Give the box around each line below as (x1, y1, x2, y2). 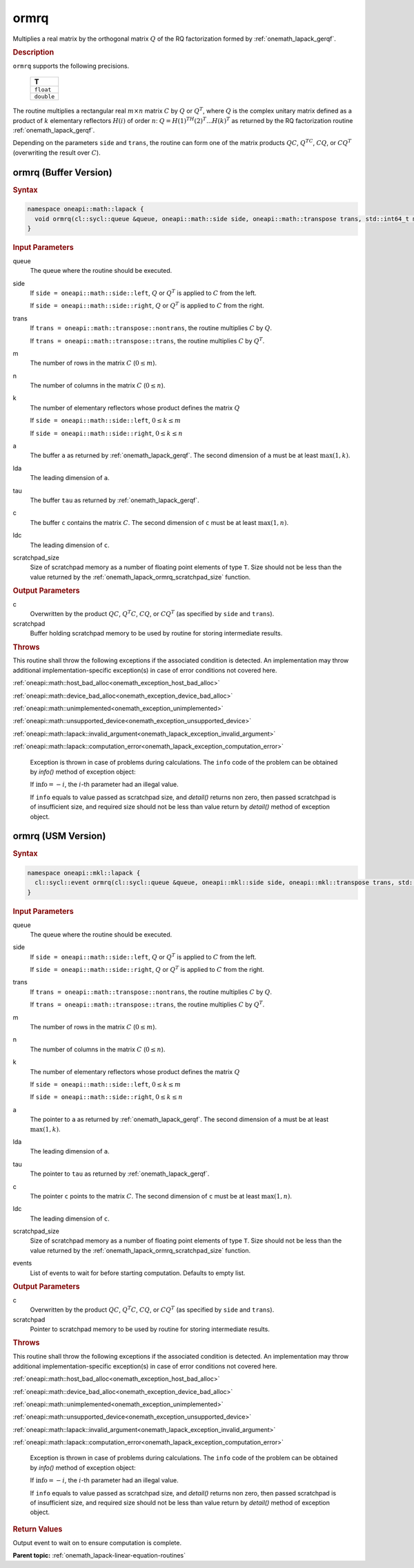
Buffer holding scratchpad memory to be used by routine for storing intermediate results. (30, 629, 283, 638)
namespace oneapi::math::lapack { (27, 205, 144, 213)
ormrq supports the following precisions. (12, 61, 130, 70)
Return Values (12, 1524, 63, 1533)
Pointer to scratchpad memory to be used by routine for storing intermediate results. (30, 1325, 270, 1333)
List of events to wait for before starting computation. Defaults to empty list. (30, 1268, 246, 1277)
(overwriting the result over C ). (12, 149, 101, 157)
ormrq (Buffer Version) (12, 166, 113, 178)
